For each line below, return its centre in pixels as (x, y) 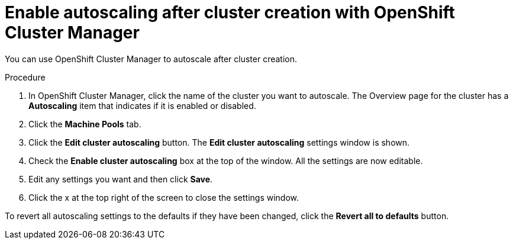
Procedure (25, 77)
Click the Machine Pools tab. (85, 124)
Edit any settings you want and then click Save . (121, 179)
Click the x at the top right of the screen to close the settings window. (164, 197)
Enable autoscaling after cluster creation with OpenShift (230, 12)
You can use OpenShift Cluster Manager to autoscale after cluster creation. (151, 59)
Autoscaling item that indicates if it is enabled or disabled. (142, 105)
